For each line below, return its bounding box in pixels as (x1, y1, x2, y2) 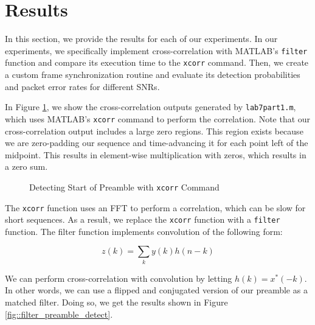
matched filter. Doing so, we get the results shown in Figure (5, 295, 228, 308)
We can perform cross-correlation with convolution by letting (5, 271, 232, 284)
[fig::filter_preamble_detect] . (5, 307, 113, 320)
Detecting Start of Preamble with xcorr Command (29, 180, 220, 193)
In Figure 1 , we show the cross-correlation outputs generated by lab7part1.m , (5, 100, 296, 113)
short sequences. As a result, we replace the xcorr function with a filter (5, 213, 280, 226)
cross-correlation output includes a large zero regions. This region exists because (5, 124, 303, 137)
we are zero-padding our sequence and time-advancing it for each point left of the (5, 136, 308, 149)
